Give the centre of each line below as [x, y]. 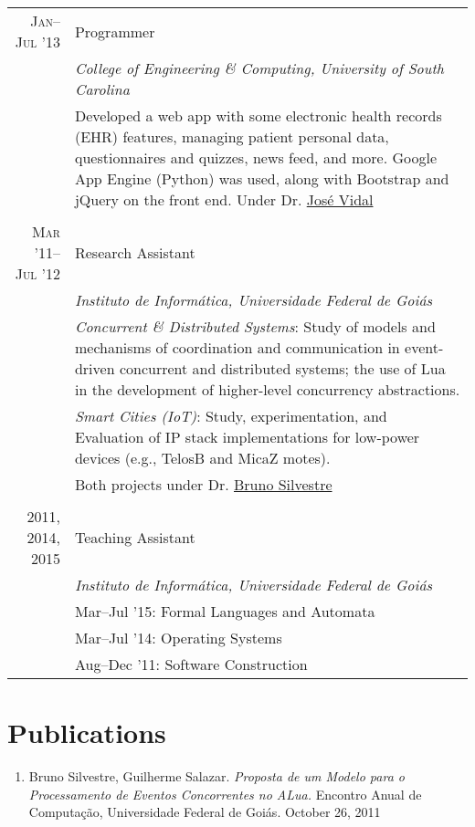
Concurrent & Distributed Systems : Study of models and [255, 326]
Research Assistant [135, 252]
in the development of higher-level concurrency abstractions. [267, 389]
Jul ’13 [37, 42]
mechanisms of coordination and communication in [237, 347]
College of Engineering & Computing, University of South [259, 68]
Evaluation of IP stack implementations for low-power [247, 437]
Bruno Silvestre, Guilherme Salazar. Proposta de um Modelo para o [216, 776]
